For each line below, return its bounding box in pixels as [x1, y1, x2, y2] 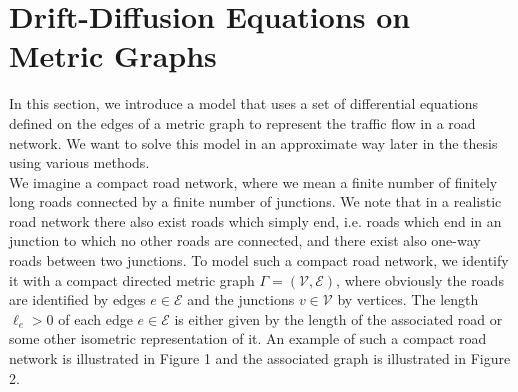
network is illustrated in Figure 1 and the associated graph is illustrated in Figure [9, 348, 511, 369]
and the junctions [187, 289, 295, 310]
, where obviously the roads [336, 269, 504, 290]
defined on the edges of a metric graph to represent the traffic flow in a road [9, 112, 476, 133]
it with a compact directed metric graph [9, 269, 255, 290]
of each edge [58, 308, 133, 329]
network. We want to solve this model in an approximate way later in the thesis [9, 132, 498, 153]
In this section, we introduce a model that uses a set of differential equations [9, 93, 479, 114]
